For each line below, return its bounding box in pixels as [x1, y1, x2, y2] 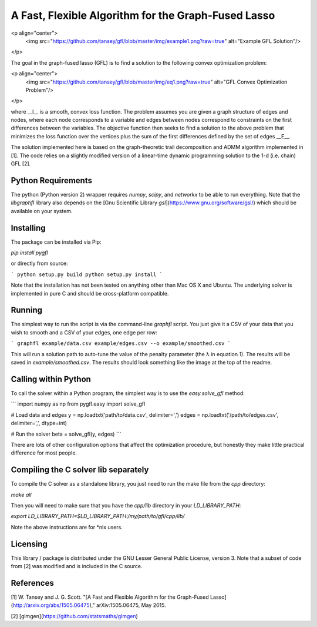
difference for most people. [11, 449, 77, 456]
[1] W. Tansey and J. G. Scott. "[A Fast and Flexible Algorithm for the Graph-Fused [11, 593, 209, 601]
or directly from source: [11, 260, 68, 267]
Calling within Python [11, 374, 91, 384]
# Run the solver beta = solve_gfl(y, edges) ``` [11, 430, 122, 437]
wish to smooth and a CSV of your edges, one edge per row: [11, 329, 158, 336]
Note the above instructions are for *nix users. [11, 523, 123, 530]
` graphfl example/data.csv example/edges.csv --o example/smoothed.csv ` [11, 340, 231, 347]
